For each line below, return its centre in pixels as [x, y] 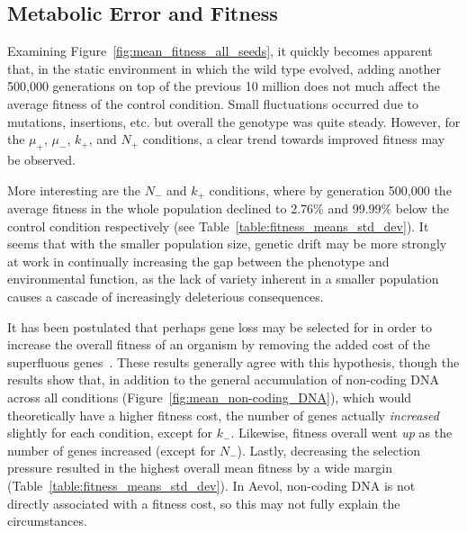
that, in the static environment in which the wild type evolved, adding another [225, 68]
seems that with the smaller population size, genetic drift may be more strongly [227, 244]
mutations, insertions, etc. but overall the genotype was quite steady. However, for [234, 121]
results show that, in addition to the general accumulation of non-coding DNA [224, 379]
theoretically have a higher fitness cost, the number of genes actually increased [223, 415]
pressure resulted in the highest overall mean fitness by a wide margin [200, 468]
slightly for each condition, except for [110, 433]
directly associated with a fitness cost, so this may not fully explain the [204, 503]
